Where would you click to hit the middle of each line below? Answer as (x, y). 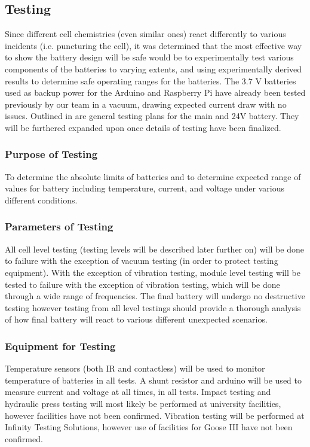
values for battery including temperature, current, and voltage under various (145, 188)
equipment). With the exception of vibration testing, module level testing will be (153, 272)
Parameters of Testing (59, 226)
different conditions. (41, 200)
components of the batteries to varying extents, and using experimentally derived (154, 69)
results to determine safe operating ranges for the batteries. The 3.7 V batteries (151, 80)
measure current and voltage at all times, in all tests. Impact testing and (138, 392)
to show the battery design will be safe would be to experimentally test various (149, 57)
